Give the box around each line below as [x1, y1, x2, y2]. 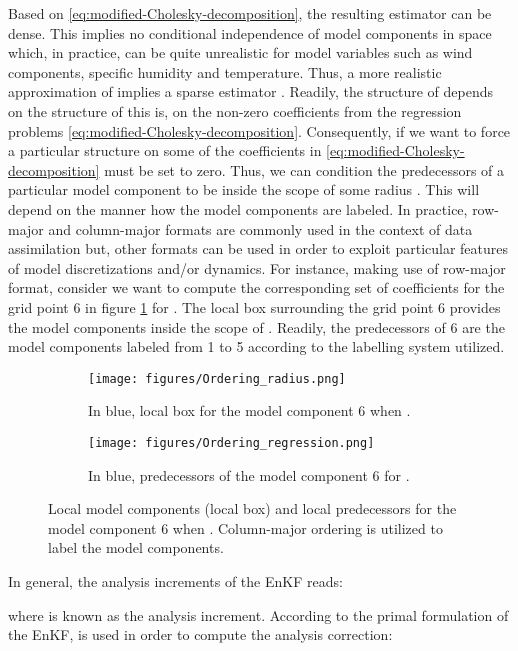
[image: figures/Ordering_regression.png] [88, 435, 375, 450]
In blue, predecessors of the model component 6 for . [88, 464, 410, 485]
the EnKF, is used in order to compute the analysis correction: [8, 624, 393, 645]
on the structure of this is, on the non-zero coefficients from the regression [8, 100, 462, 121]
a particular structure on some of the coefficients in [8, 140, 322, 161]
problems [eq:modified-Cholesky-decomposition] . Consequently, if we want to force [8, 120, 511, 141]
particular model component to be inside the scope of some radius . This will [8, 179, 480, 200]
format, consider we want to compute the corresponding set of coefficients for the [8, 277, 505, 298]
